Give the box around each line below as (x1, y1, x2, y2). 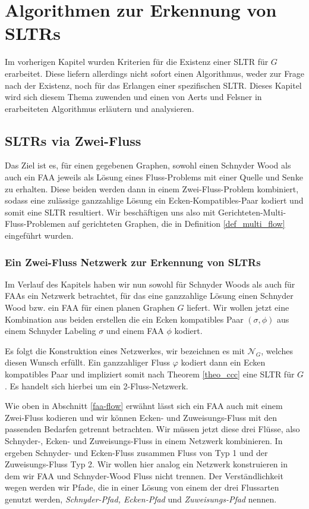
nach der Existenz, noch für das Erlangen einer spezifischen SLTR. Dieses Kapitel (5, 79, 302, 91)
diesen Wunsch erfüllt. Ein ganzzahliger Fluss (5, 356, 171, 369)
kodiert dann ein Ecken (181, 356, 266, 369)
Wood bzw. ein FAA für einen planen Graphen (5, 301, 175, 314)
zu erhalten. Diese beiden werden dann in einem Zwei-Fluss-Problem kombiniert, (5, 182, 299, 195)
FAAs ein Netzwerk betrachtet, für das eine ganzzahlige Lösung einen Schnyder (5, 289, 294, 302)
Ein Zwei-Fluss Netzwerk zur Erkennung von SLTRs (5, 254, 261, 269)
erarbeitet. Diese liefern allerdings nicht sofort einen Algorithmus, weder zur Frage (5, 67, 304, 79)
